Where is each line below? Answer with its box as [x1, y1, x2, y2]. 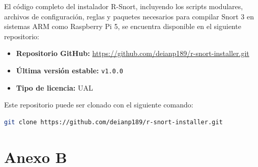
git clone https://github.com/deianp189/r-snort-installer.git [4, 118, 223, 126]
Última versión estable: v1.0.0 [16, 65, 123, 75]
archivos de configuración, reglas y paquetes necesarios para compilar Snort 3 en [4, 11, 254, 21]
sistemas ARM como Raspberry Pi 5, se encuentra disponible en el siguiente [4, 21, 241, 32]
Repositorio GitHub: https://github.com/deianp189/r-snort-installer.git [16, 48, 249, 59]
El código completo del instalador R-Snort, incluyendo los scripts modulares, [4, 1, 243, 11]
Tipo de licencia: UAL [16, 82, 93, 93]
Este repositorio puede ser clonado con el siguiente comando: [4, 99, 193, 110]
